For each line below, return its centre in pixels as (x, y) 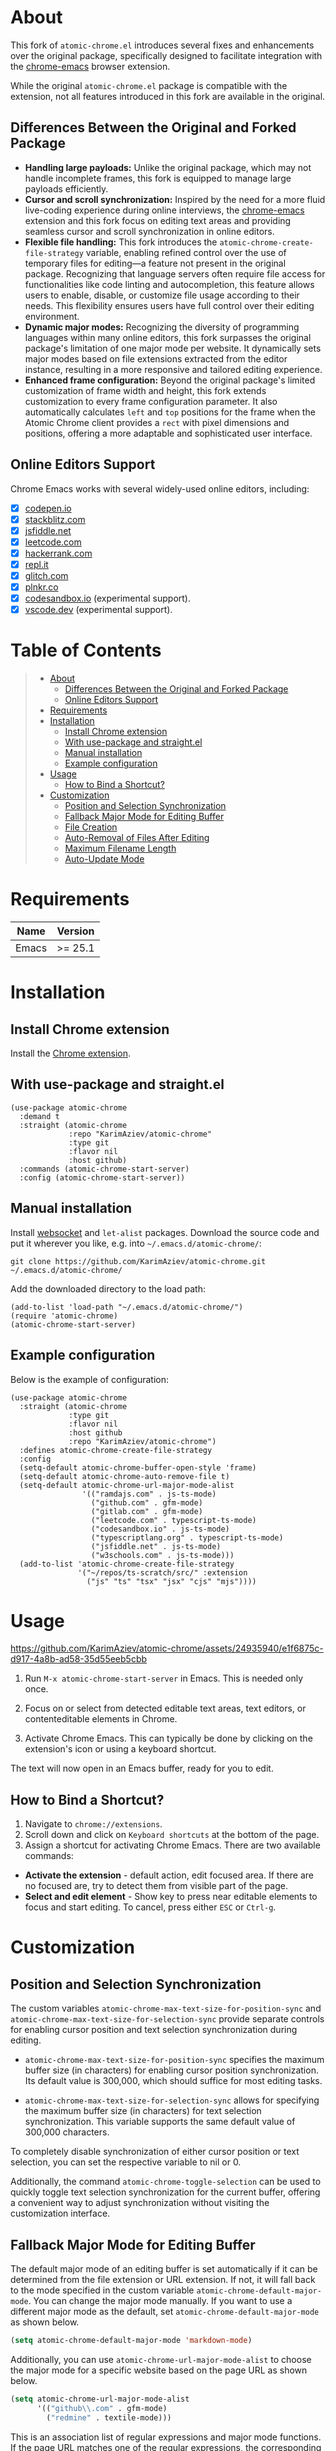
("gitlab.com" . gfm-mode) (146, 1511)
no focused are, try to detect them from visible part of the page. (156, 1886)
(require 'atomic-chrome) (64, 1316)
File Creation (91, 827)
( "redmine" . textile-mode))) (109, 2417)
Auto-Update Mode (104, 859)
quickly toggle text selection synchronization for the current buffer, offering (165, 2192)
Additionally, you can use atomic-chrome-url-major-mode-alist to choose (161, 2359)
